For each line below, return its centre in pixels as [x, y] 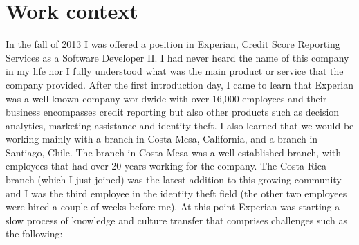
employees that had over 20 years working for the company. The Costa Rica [166, 166]
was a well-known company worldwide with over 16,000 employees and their [166, 98]
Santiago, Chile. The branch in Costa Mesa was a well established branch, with [173, 152]
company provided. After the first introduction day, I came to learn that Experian [180, 84]
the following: [34, 234]
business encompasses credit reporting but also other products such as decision [173, 112]
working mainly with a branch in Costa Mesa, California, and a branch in [162, 139]
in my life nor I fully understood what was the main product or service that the [175, 71]
